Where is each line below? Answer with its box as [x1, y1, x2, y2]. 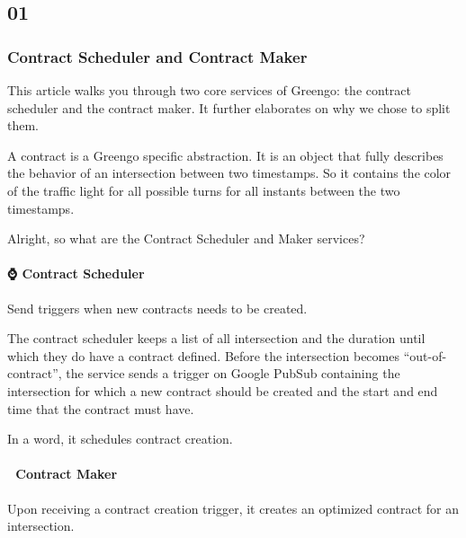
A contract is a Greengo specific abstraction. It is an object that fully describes [7, 146, 444, 164]
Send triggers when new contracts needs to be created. [7, 298, 308, 317]
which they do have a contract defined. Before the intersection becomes [7, 346, 399, 365]
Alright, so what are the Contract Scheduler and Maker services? [7, 229, 365, 248]
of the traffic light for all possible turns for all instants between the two [7, 181, 400, 199]
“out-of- [403, 346, 447, 365]
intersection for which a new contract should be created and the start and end [7, 381, 438, 400]
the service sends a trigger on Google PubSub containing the [66, 364, 400, 383]
